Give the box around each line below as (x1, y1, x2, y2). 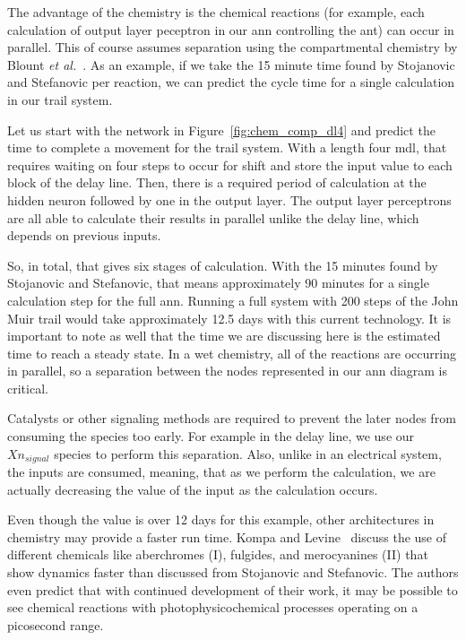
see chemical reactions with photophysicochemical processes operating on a (7, 598, 419, 617)
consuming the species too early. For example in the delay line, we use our (7, 427, 415, 445)
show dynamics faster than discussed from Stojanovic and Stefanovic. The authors (7, 563, 459, 582)
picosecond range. (7, 615, 104, 634)
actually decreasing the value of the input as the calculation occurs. (7, 480, 378, 498)
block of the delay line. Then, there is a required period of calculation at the (7, 173, 427, 192)
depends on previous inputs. (7, 226, 161, 245)
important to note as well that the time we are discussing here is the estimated (7, 326, 441, 345)
